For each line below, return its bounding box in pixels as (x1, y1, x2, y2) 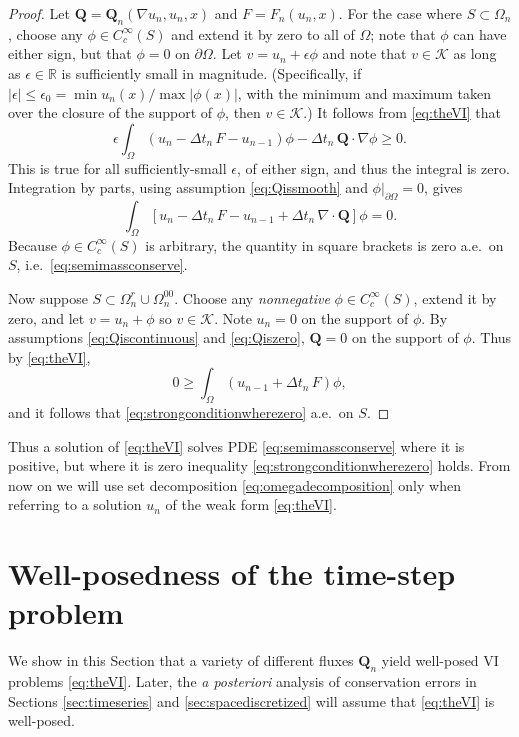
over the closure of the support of (8, 102, 213, 123)
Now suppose (8, 287, 88, 308)
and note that (322, 43, 407, 64)
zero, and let (8, 307, 85, 328)
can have (453, 23, 507, 44)
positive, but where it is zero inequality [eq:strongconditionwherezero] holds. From (8, 455, 511, 476)
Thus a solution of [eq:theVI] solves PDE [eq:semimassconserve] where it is (8, 435, 465, 456)
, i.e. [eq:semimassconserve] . (16, 254, 188, 275)
